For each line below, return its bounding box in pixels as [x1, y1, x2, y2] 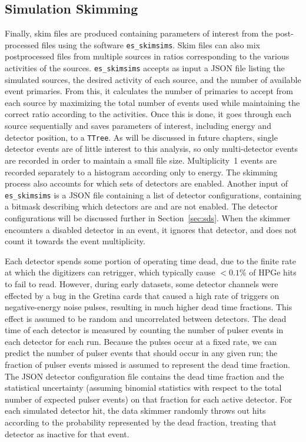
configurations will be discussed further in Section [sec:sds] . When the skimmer [5, 211, 291, 224]
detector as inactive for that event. [5, 427, 129, 440]
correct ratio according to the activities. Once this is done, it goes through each [5, 108, 291, 120]
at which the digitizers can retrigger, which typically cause [5, 266, 215, 278]
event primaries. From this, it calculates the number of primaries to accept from [5, 85, 293, 97]
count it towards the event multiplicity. [5, 235, 145, 247]
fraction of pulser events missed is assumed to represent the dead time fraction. [5, 358, 290, 371]
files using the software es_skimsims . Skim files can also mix [41, 38, 260, 51]
